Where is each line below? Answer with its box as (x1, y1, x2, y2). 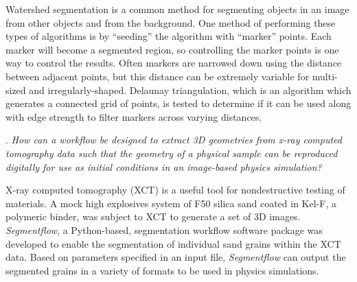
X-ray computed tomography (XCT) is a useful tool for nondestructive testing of (5, 183, 345, 197)
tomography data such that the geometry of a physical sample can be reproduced (5, 145, 338, 160)
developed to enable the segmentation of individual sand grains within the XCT (5, 236, 341, 250)
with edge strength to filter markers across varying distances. (5, 109, 262, 124)
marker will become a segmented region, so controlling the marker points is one (5, 42, 339, 56)
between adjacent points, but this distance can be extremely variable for (5, 69, 310, 83)
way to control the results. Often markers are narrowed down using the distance (5, 56, 342, 70)
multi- (312, 69, 338, 83)
